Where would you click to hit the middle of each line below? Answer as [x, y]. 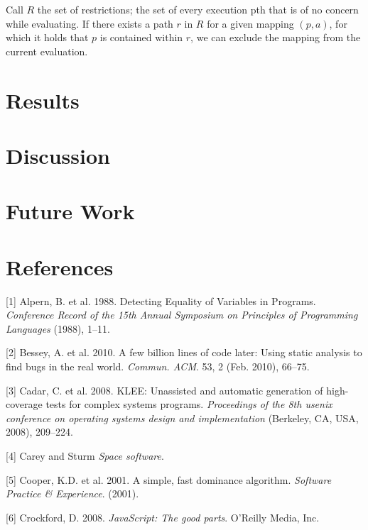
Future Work [70, 211]
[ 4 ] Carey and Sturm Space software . [85, 455]
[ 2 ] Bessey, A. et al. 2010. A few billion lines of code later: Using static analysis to [184, 352]
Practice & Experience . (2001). [72, 493]
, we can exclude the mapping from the [276, 37]
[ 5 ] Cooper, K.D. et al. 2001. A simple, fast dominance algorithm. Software [169, 479]
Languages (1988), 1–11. [58, 328]
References [60, 266]
